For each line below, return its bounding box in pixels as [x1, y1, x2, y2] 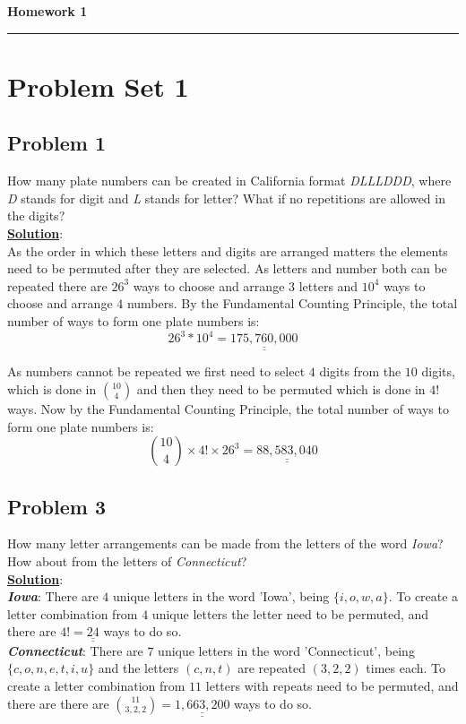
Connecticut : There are [7, 641, 143, 659]
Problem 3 [7, 492, 106, 520]
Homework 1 [7, 2, 88, 20]
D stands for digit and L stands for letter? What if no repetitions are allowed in [7, 188, 445, 207]
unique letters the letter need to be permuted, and [151, 604, 429, 623]
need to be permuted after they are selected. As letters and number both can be [7, 259, 447, 278]
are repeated [237, 659, 306, 677]
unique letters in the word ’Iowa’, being [112, 587, 330, 606]
